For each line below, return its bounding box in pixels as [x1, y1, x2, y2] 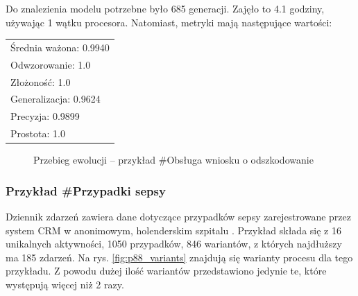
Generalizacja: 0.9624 [10, 92, 101, 106]
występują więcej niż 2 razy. [6, 277, 124, 292]
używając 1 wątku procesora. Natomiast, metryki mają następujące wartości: [6, 15, 332, 29]
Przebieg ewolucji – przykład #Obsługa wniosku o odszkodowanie [33, 153, 314, 167]
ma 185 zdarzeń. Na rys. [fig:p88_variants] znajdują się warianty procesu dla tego [6, 250, 353, 264]
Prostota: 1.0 [10, 126, 65, 141]
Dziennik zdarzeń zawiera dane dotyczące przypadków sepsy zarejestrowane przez [6, 209, 351, 224]
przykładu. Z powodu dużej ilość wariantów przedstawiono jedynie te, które [6, 263, 327, 278]
